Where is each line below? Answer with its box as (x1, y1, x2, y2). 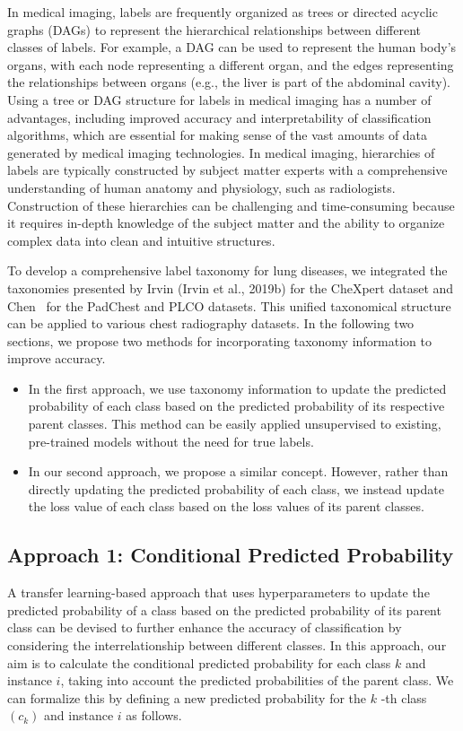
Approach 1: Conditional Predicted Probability (7, 541, 454, 569)
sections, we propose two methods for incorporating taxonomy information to (7, 331, 432, 350)
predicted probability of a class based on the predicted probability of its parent (7, 600, 441, 619)
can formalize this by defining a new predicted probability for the (7, 688, 367, 707)
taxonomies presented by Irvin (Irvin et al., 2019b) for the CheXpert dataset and (7, 278, 454, 297)
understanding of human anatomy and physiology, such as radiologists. (7, 178, 396, 196)
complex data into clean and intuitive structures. (7, 231, 275, 249)
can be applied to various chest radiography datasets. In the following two (7, 314, 415, 333)
